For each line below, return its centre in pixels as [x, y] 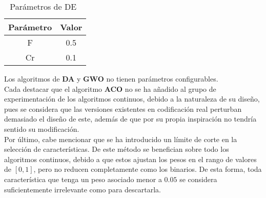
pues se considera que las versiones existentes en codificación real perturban [123, 108]
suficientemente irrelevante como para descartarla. [83, 189]
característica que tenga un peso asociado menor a [83, 179]
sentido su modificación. [42, 128]
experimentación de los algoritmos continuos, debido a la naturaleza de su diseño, [132, 99]
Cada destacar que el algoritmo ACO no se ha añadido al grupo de [110, 88]
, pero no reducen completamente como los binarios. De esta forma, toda [148, 169]
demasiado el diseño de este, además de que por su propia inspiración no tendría [130, 119]
